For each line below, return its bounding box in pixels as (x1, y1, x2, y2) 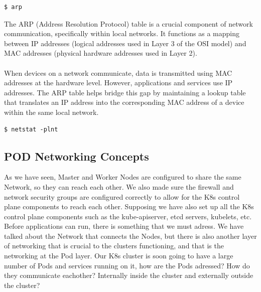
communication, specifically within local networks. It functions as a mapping (4, 28, 239, 39)
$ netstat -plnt (4, 125, 58, 133)
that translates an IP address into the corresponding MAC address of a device (4, 97, 244, 107)
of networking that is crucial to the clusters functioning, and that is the (4, 240, 224, 251)
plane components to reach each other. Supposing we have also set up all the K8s (4, 201, 254, 212)
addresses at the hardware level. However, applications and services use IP (4, 77, 233, 88)
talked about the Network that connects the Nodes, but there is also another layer (4, 230, 257, 241)
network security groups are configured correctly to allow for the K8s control (4, 191, 240, 202)
